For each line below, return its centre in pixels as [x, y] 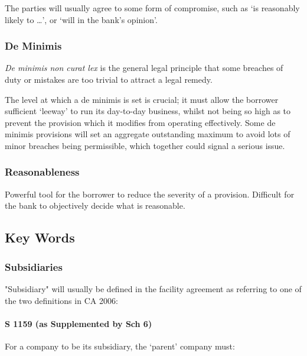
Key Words [40, 237]
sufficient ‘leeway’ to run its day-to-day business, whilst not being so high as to [148, 111]
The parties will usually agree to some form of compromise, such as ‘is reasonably [152, 8]
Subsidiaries [34, 266]
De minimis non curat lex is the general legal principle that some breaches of [144, 68]
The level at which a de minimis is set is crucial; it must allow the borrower [142, 99]
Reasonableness [42, 172]
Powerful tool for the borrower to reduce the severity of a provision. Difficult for [150, 194]
